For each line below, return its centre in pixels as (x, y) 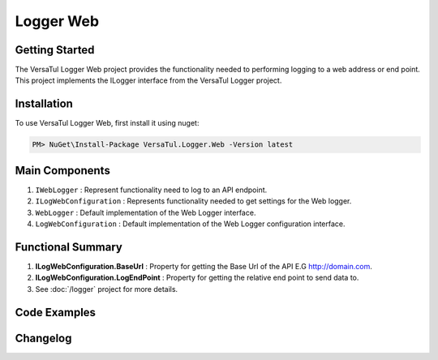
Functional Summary (69, 247)
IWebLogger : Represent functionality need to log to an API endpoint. (151, 190)
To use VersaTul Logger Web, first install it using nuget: (107, 123)
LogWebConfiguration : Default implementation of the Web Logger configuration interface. (190, 224)
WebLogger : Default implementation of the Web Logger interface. (146, 212)
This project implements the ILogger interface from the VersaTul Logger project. (148, 80)
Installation (44, 104)
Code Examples (56, 312)
